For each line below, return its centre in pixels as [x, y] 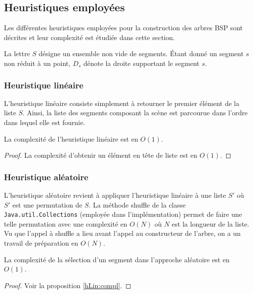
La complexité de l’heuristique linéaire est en [71, 138]
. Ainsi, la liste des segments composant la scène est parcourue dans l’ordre [135, 113]
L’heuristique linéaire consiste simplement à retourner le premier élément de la [122, 103]
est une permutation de [47, 204]
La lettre [17, 53]
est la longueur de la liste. [211, 223]
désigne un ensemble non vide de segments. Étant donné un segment [141, 53]
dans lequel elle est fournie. [45, 122]
